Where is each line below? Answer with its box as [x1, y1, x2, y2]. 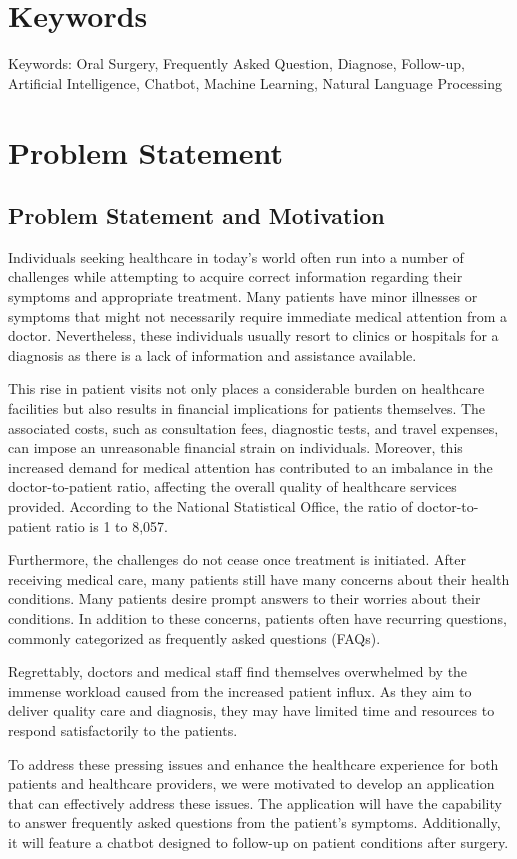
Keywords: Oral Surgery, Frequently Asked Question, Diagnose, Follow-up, [8, 53, 465, 74]
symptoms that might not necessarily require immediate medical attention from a [8, 305, 507, 326]
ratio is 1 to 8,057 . [55, 515, 168, 536]
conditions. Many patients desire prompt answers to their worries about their [8, 588, 481, 609]
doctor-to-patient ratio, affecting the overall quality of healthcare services [8, 476, 457, 497]
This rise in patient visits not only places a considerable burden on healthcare [8, 378, 485, 399]
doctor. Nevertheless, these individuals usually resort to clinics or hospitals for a [8, 325, 499, 346]
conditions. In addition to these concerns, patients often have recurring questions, [8, 607, 507, 628]
